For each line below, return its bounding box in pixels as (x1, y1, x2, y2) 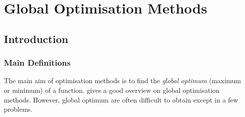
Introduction (4, 31, 69, 46)
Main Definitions (4, 57, 71, 69)
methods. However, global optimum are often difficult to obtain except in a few (4, 94, 238, 104)
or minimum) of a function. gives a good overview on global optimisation (4, 85, 220, 95)
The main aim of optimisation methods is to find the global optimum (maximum (4, 75, 241, 86)
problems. (4, 104, 33, 114)
